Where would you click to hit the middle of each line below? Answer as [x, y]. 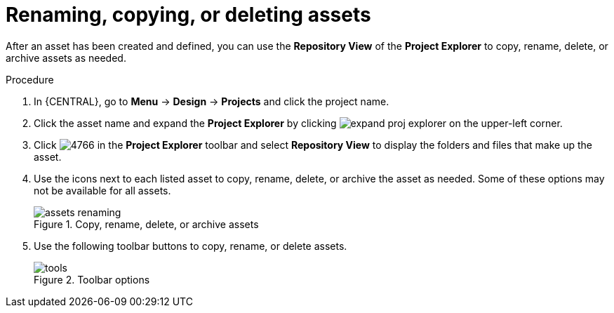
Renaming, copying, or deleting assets [188, 15]
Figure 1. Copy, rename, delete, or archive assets [146, 224]
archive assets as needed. [66, 58]
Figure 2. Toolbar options [92, 279]
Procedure [30, 79]
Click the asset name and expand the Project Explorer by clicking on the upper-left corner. [298, 123]
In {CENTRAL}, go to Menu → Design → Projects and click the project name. [212, 101]
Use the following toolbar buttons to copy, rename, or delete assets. [191, 246]
